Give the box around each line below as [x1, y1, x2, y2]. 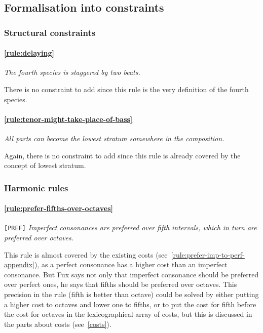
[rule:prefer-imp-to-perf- [171, 249, 245, 260]
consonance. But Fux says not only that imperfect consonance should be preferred [4, 269, 259, 279]
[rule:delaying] [4, 48, 54, 58]
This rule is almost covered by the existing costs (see [4, 249, 168, 260]
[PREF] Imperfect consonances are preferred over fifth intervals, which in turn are [4, 222, 257, 233]
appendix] [4, 259, 34, 270]
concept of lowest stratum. [4, 160, 86, 171]
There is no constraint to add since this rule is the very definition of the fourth [4, 84, 249, 95]
